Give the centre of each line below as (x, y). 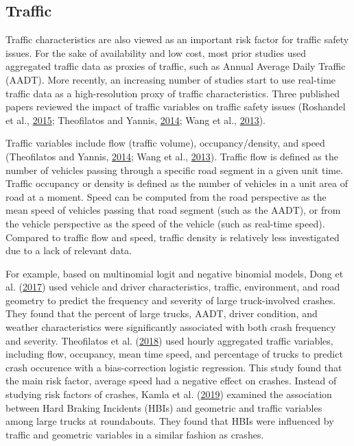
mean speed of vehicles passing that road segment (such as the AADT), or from (173, 210)
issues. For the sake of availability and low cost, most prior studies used (156, 52)
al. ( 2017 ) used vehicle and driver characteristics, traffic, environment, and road (173, 287)
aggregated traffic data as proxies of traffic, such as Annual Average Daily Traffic (176, 66)
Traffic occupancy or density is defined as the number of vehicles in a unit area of (177, 183)
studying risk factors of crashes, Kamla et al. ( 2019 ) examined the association (169, 394)
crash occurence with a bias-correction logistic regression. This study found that (174, 367)
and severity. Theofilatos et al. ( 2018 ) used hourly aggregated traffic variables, (169, 340)
